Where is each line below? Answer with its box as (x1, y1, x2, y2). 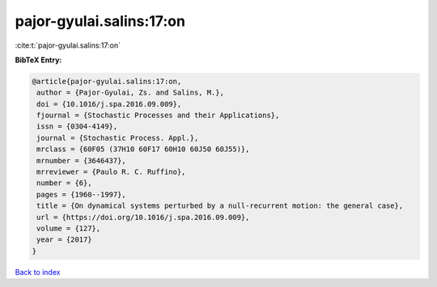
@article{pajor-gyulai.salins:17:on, (32, 77, 182, 86)
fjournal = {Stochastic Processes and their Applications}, (36, 111, 280, 120)
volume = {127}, (36, 224, 101, 233)
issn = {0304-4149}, (36, 122, 118, 131)
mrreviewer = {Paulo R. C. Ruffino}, (36, 167, 186, 177)
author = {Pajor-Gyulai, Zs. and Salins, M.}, (36, 88, 224, 97)
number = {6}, (36, 179, 92, 188)
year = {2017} (36, 235, 92, 244)
